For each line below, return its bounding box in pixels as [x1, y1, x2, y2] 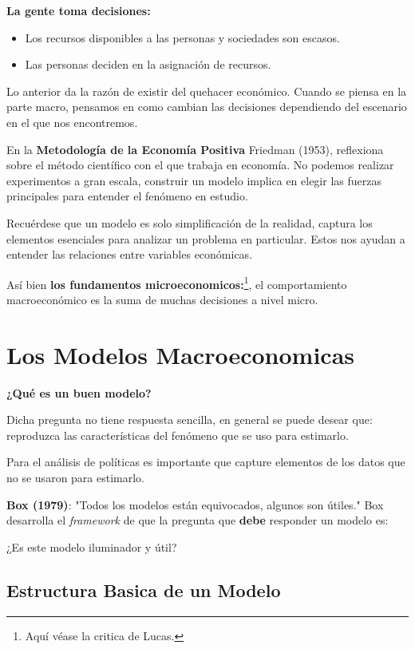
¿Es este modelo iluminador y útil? [6, 538, 177, 555]
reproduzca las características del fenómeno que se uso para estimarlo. [6, 426, 349, 443]
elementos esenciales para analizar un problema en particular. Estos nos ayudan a [6, 230, 405, 247]
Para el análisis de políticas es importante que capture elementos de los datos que [6, 453, 405, 470]
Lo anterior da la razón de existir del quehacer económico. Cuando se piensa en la [6, 82, 407, 99]
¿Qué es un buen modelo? [6, 384, 152, 401]
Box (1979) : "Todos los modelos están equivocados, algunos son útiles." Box [6, 496, 384, 512]
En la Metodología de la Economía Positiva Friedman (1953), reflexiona [6, 140, 384, 157]
